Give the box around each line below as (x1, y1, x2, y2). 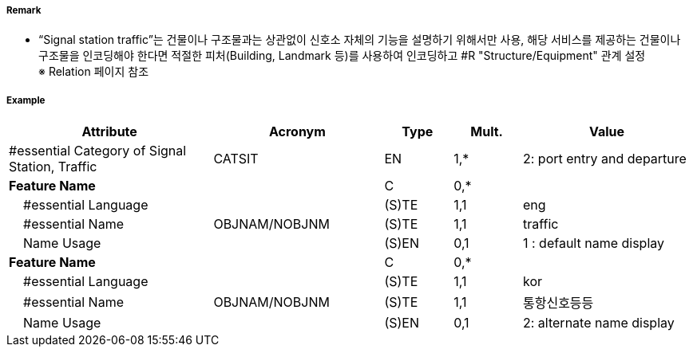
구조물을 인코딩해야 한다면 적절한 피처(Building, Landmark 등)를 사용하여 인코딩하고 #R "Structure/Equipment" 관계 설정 (38, 49, 646, 63)
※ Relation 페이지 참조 (38, 65, 149, 79)
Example (6, 94, 46, 106)
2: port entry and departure (522, 151, 687, 167)
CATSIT (213, 151, 259, 167)
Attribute (81, 124, 137, 140)
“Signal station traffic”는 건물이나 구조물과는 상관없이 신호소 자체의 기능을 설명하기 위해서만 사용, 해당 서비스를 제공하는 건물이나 (38, 33, 681, 47)
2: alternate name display (522, 315, 675, 331)
